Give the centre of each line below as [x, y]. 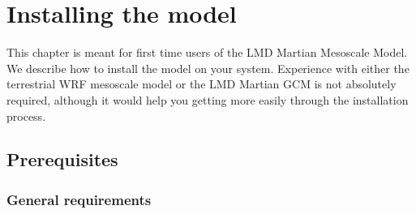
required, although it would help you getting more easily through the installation [208, 99]
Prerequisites [62, 159]
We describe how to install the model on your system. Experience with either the [208, 68]
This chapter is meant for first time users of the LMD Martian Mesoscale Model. [207, 52]
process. [26, 116]
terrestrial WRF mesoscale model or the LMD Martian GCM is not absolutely [202, 84]
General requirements [79, 199]
